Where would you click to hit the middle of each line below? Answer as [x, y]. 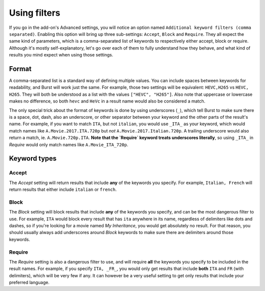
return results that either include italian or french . [63, 189]
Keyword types [33, 159]
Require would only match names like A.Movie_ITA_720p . [69, 144]
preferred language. [29, 283]
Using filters [35, 13]
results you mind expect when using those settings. [61, 55]
